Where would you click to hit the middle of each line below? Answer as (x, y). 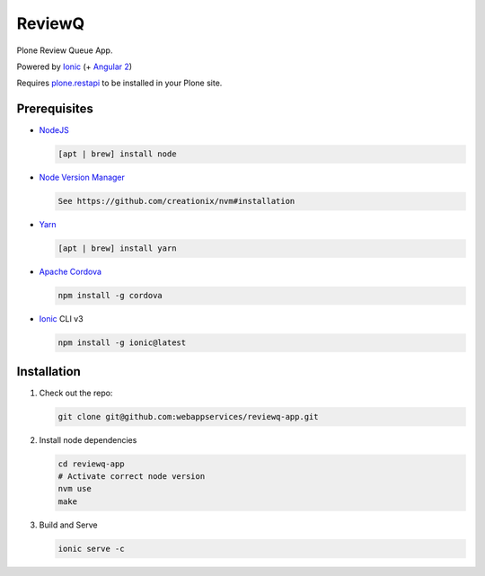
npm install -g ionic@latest (122, 343)
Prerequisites (55, 109)
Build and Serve (68, 525)
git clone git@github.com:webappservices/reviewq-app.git (188, 416)
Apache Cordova (71, 272)
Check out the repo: (76, 393)
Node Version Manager (82, 177)
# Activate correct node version (132, 476)
